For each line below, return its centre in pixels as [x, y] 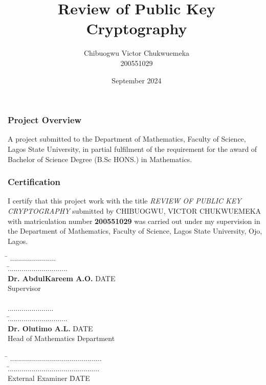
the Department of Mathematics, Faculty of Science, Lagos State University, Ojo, [135, 231]
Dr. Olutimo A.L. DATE [50, 328]
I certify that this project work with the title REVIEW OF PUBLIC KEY [125, 201]
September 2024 [137, 80]
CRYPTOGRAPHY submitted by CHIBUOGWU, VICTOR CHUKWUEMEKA [135, 210]
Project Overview [45, 120]
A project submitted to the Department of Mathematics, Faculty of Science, [127, 139]
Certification [34, 182]
